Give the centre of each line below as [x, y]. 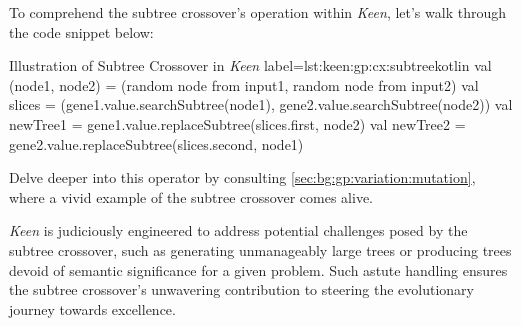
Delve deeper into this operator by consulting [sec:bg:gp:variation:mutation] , [242, 177]
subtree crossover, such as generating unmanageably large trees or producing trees [260, 249]
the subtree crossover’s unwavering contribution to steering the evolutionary [241, 289]
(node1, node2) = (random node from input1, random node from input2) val [244, 84]
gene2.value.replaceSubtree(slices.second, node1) [156, 143]
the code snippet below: [81, 31]
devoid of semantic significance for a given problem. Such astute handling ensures [258, 269]
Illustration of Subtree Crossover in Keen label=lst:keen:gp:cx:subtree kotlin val [250, 65]
